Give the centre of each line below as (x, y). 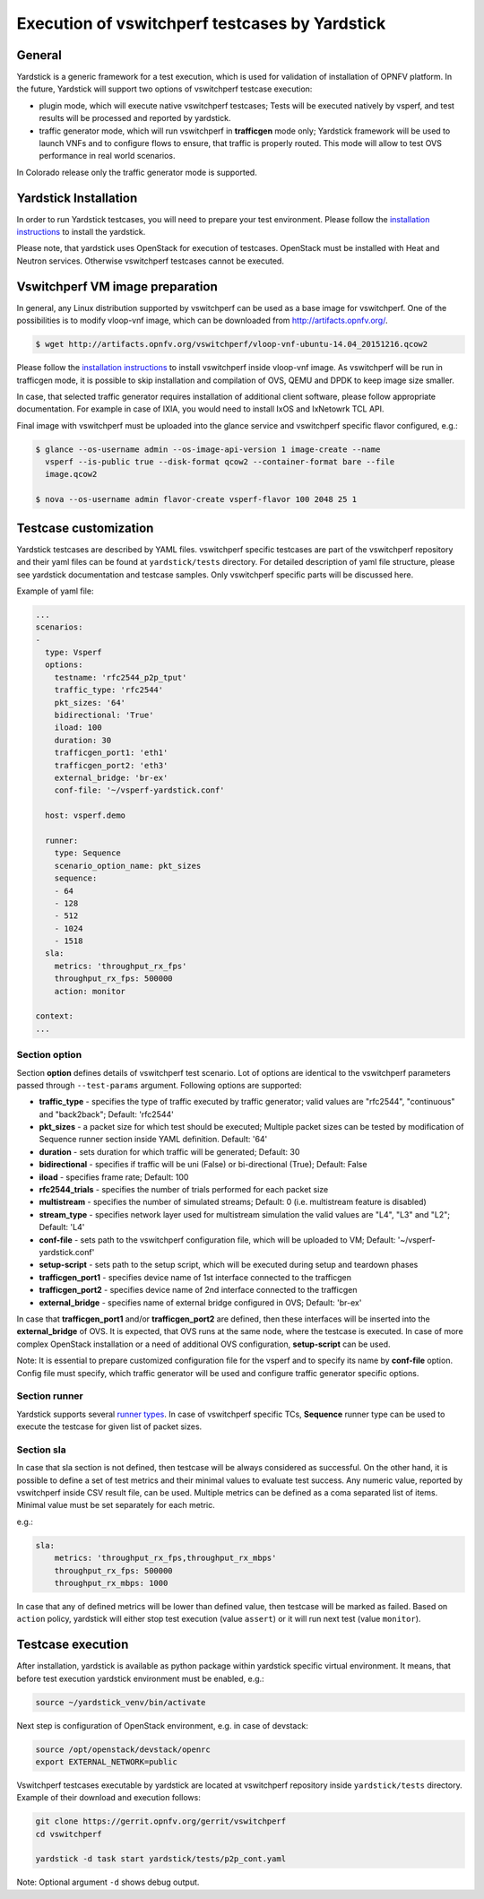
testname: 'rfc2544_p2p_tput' (121, 677)
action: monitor (90, 991)
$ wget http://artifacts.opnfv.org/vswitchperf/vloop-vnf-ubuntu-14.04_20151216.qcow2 (232, 344)
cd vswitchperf (69, 1834)
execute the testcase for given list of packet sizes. (109, 1426)
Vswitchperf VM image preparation (117, 286)
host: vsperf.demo (85, 815)
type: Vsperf (73, 653)
